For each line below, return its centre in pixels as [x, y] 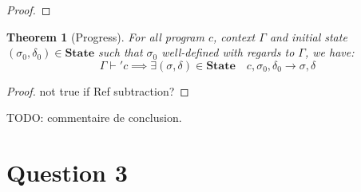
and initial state [308, 36]
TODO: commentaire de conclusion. [94, 118]
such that [121, 52]
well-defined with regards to [228, 52]
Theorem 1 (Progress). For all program [105, 36]
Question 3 [67, 172]
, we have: [329, 52]
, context [234, 36]
